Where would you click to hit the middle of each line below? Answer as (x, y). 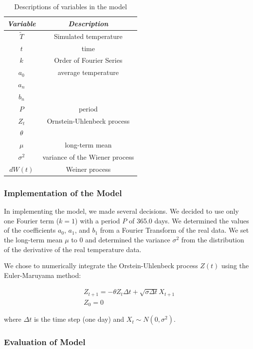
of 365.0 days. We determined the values (189, 220)
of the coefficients (30, 230)
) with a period (98, 220)
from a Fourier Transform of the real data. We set (174, 230)
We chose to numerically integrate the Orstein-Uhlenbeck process (101, 266)
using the (235, 266)
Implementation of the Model (63, 193)
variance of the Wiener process (88, 157)
